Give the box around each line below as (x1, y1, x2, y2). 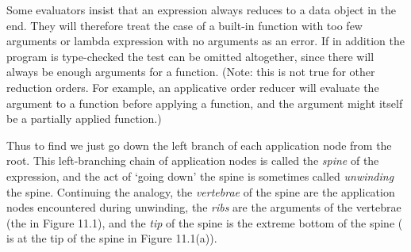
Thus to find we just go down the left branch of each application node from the (6, 136, 392, 153)
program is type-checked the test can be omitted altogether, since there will (6, 48, 375, 64)
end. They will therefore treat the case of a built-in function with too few (6, 17, 363, 33)
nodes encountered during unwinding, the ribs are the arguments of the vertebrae (6, 199, 401, 216)
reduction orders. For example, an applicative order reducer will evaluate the (6, 78, 379, 95)
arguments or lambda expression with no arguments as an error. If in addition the (6, 32, 405, 49)
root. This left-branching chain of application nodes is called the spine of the (6, 152, 379, 169)
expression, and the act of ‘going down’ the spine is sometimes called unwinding (6, 167, 394, 184)
